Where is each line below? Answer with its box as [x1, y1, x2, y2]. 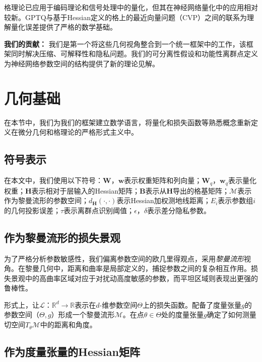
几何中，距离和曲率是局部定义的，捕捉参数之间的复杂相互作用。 [39, 263, 251, 274]
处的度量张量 [161, 309, 204, 320]
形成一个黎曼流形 [58, 309, 115, 320]
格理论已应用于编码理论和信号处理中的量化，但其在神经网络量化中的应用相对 [4, 2, 258, 12]
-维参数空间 [99, 299, 138, 310]
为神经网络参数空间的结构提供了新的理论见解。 [4, 58, 159, 68]
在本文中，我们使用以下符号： [4, 175, 103, 186]
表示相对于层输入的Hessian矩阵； [31, 185, 140, 196]
